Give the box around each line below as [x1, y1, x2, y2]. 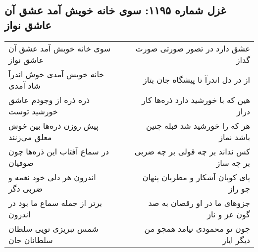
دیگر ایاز [222, 234, 250, 246]
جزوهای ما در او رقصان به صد [148, 197, 250, 208]
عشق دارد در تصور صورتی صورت [135, 42, 250, 54]
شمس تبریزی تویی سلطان [8, 222, 99, 234]
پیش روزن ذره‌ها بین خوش [8, 119, 99, 131]
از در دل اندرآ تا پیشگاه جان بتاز [143, 74, 250, 86]
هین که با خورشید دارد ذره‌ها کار [142, 94, 250, 105]
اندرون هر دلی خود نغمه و [8, 171, 96, 183]
